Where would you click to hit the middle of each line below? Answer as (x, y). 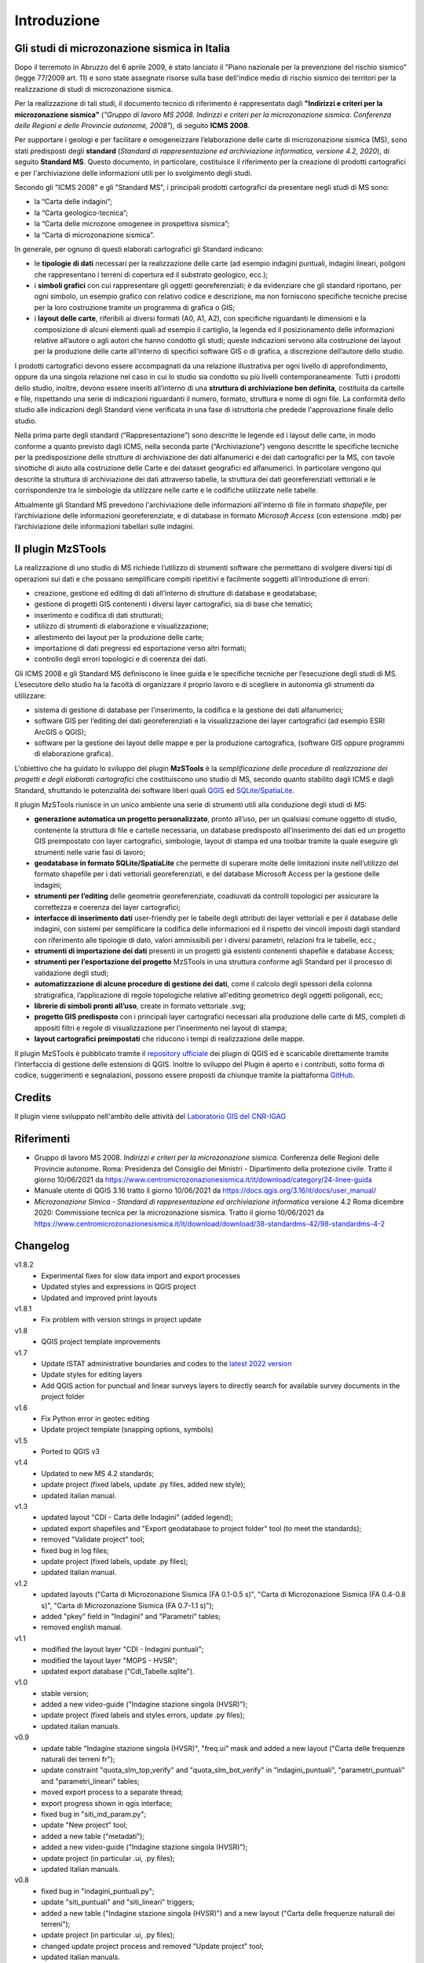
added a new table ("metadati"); (93, 1836)
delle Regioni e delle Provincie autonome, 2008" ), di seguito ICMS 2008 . (132, 126)
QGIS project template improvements (101, 1342)
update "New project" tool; (84, 1825)
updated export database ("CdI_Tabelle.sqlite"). (118, 1671)
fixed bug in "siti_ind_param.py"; (94, 1814)
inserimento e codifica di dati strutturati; (99, 615)
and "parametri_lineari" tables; (91, 1781)
